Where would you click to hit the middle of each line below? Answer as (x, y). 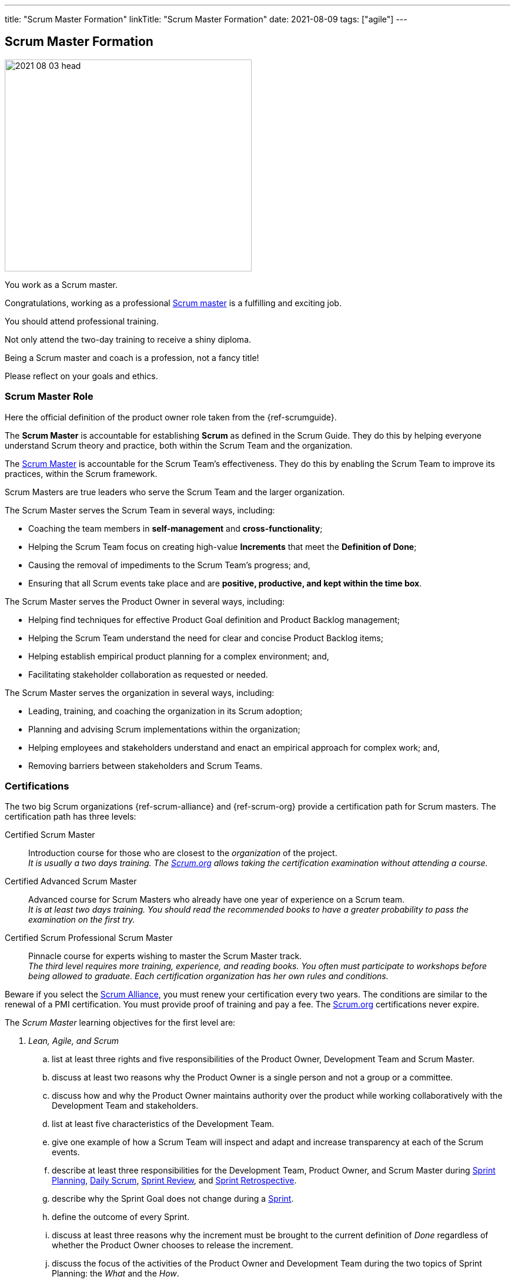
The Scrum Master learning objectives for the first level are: (120, 1023)
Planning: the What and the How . (116, 1274)
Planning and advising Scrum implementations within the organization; (164, 729)
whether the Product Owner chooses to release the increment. (173, 1245)
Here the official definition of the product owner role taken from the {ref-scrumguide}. (171, 417)
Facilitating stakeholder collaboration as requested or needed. (148, 674)
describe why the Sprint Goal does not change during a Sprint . (173, 1199)
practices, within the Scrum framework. (81, 473)
